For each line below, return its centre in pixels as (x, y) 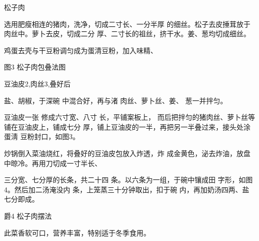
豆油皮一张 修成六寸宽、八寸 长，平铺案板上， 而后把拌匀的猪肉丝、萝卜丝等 (129, 117)
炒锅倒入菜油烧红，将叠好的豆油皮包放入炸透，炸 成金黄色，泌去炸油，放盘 (127, 153)
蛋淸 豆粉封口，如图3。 (42, 136)
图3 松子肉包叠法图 (35, 67)
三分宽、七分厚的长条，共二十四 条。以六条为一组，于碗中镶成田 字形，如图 (129, 180)
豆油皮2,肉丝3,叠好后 (37, 83)
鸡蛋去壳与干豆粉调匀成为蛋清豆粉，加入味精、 (81, 50)
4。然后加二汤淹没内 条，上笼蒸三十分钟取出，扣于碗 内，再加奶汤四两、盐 (127, 189)
